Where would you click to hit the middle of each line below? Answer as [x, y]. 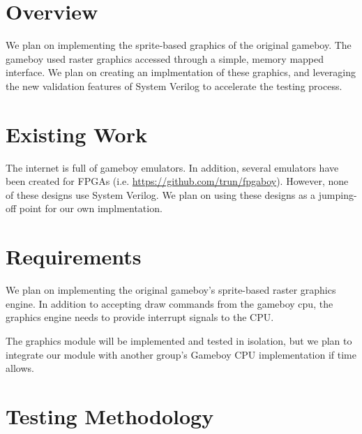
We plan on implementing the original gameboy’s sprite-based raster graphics [171, 290]
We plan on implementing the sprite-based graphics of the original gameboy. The [179, 45]
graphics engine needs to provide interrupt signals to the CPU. [140, 317]
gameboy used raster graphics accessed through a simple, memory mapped [165, 58]
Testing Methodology [110, 416]
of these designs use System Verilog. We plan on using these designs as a [161, 194]
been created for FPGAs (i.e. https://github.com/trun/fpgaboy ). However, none [177, 181]
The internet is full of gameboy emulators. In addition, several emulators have [172, 167]
